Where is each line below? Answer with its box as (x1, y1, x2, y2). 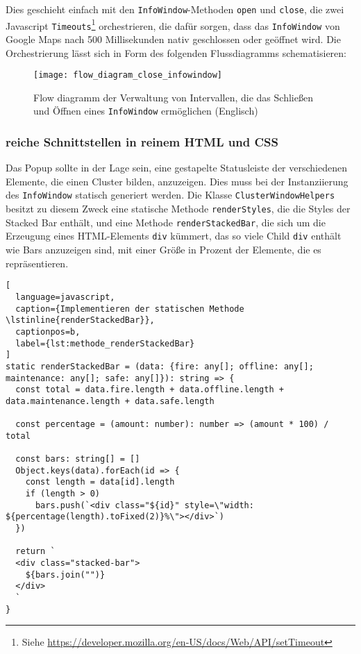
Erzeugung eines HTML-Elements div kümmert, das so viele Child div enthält (6, 228, 342, 243)
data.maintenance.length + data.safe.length (6, 396, 215, 406)
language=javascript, (15, 292, 115, 302)
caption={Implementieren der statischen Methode (15, 303, 244, 314)
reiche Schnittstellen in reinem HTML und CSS (6, 133, 278, 150)
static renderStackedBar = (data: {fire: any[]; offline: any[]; (6, 361, 314, 371)
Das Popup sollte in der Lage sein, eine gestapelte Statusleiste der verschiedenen (6, 160, 347, 175)
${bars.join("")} (25, 569, 106, 580)
